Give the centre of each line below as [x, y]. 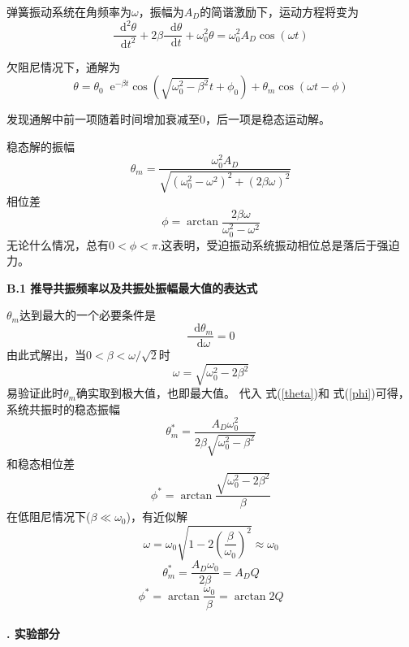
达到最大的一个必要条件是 [87, 315]
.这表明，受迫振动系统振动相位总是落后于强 [273, 244]
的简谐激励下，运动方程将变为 [280, 11]
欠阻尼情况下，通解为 [63, 66]
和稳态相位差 [41, 464]
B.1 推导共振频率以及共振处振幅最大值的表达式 [132, 287]
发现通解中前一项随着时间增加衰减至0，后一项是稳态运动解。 [168, 119]
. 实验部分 [33, 634]
